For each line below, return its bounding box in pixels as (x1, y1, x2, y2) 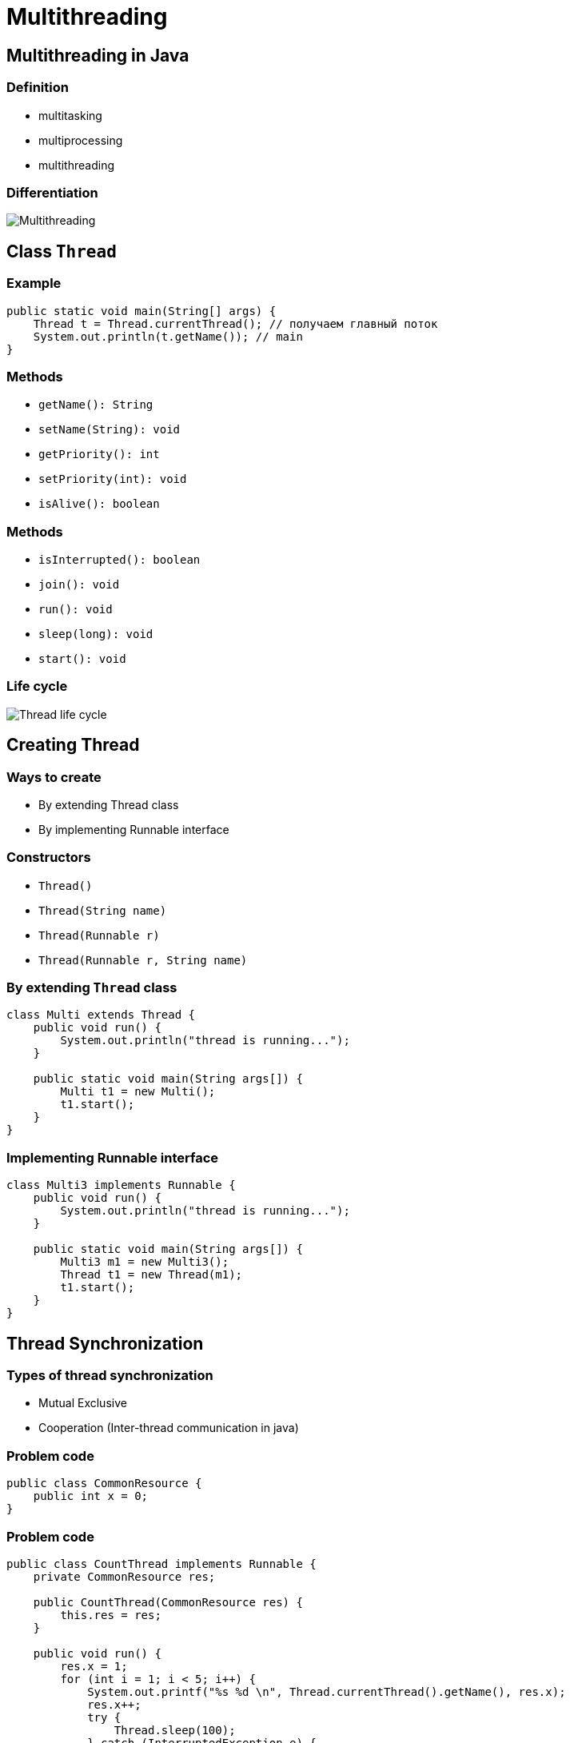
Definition (6, 79, 69, 96)
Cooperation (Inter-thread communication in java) (38, 1421, 299, 1435)
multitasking (38, 108, 102, 122)
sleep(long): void (38, 628, 153, 641)
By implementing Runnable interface (38, 822, 229, 836)
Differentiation (6, 184, 98, 201)
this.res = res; (60, 1608, 161, 1621)
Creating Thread (6, 735, 140, 756)
